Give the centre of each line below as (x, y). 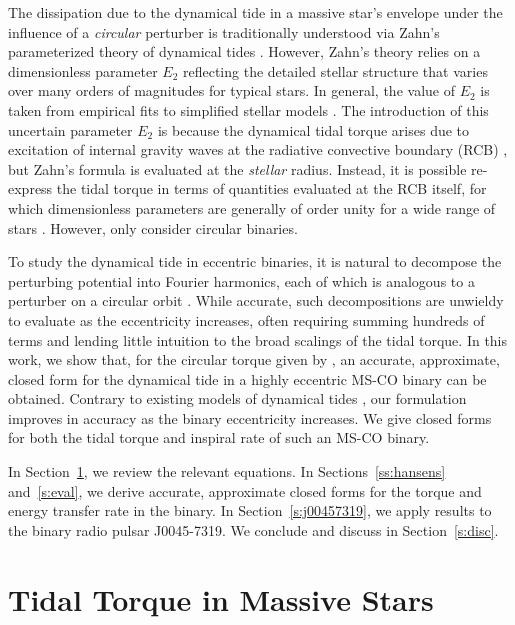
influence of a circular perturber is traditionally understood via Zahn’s (224, 31)
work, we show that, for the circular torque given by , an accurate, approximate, (254, 359)
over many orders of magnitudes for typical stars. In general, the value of (231, 90)
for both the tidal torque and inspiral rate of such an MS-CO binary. (219, 437)
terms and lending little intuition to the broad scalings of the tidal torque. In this (258, 339)
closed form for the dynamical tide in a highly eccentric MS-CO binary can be (247, 378)
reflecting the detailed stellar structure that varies (335, 70)
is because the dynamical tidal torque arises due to (313, 129)
